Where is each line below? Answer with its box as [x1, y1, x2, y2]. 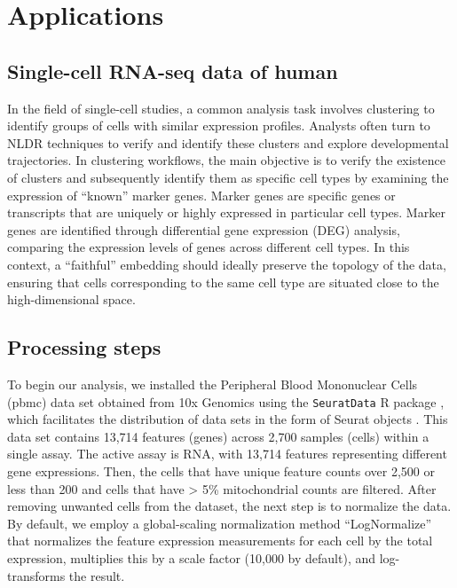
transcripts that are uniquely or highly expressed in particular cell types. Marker [7, 203, 445, 222]
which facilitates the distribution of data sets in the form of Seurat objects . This [7, 410, 448, 428]
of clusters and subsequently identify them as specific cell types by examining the [7, 168, 449, 186]
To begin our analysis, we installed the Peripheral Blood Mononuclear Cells [7, 374, 418, 393]
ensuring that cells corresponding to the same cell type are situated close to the [7, 272, 439, 291]
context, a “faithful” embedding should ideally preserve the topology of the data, [7, 255, 446, 273]
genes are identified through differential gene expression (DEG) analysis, [7, 220, 400, 239]
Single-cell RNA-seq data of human [7, 57, 338, 84]
